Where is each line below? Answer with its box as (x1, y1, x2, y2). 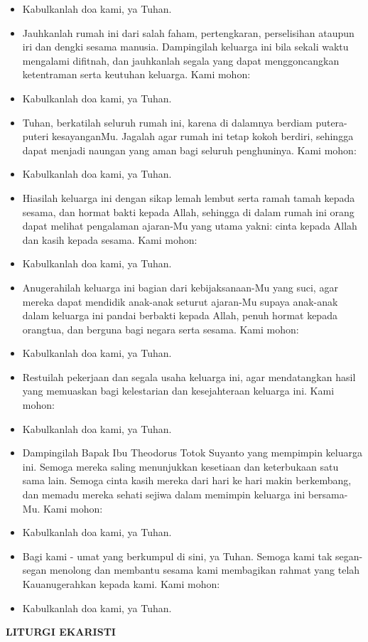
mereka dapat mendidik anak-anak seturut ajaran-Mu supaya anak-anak (22, 294, 338, 309)
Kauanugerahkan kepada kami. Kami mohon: (22, 577, 220, 591)
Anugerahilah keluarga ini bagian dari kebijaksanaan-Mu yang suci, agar (22, 279, 338, 294)
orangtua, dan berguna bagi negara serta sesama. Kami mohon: (22, 321, 299, 336)
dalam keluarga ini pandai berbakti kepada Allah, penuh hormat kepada (22, 308, 337, 323)
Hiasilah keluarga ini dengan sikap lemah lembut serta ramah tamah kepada (22, 190, 355, 205)
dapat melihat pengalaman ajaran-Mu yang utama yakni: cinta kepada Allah (22, 218, 357, 233)
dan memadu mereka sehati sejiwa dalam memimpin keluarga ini (22, 487, 305, 502)
